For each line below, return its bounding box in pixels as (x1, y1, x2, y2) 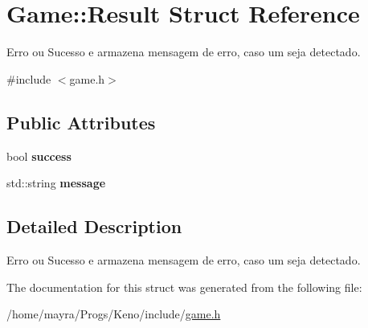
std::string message (6, 174, 106, 191)
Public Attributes (6, 109, 156, 134)
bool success (6, 147, 72, 164)
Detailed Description (6, 214, 182, 239)
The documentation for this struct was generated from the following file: (6, 278, 362, 295)
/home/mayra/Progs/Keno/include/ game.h (6, 305, 221, 322)
